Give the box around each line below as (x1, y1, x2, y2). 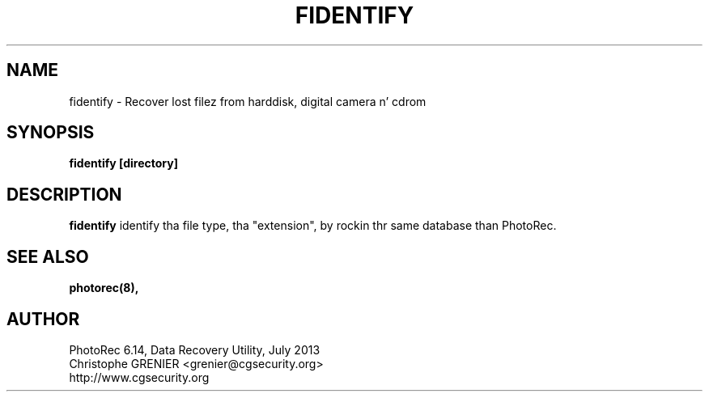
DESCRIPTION (6, 184, 122, 205)
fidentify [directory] (69, 156, 178, 171)
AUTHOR (6, 308, 80, 329)
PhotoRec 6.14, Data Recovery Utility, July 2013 (69, 342, 321, 357)
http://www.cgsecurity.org (69, 370, 210, 384)
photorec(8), (69, 281, 139, 295)
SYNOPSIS (6, 122, 95, 143)
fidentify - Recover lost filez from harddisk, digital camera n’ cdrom (69, 94, 427, 108)
